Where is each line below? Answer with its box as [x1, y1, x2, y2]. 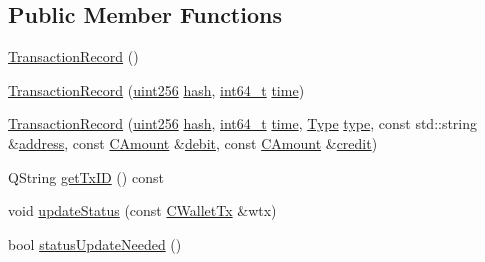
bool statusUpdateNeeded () [8, 233, 182, 254]
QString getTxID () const [8, 166, 164, 187]
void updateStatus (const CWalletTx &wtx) [8, 200, 277, 221]
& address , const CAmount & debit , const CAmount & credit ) [8, 132, 378, 153]
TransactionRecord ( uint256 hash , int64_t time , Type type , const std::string [8, 113, 478, 134]
